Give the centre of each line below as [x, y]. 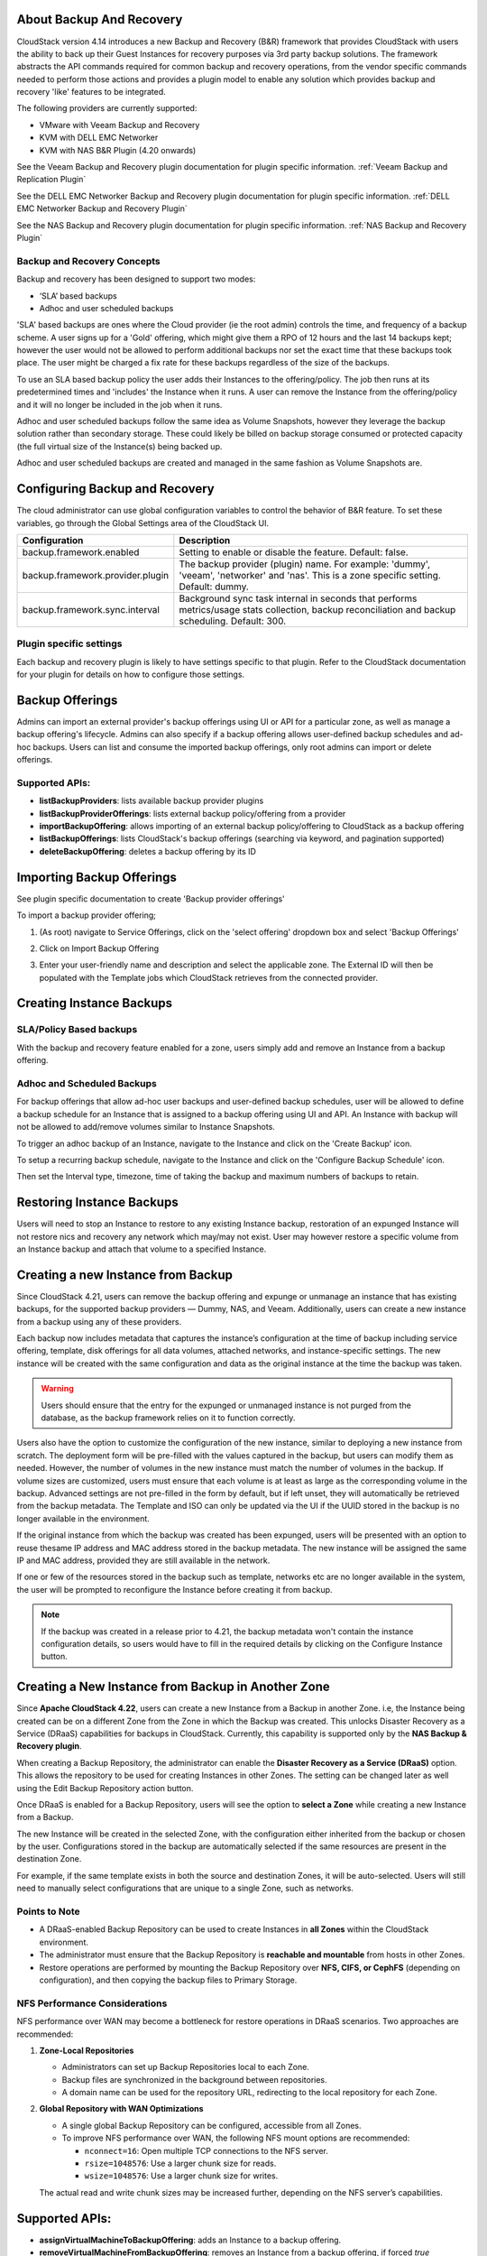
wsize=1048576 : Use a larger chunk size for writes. [181, 2176]
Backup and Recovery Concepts [89, 261]
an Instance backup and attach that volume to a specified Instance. [142, 1249]
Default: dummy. [214, 587]
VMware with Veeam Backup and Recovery [119, 125]
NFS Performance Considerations [92, 2003]
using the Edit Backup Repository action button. [105, 1788]
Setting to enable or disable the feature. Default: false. [294, 552]
